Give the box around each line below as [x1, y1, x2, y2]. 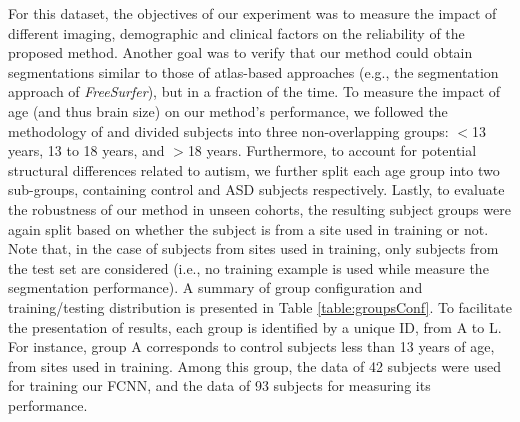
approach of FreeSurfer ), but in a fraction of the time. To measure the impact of [8, 81, 501, 102]
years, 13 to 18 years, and [8, 140, 165, 161]
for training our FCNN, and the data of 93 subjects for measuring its [8, 375, 431, 396]
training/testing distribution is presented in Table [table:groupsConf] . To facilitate [8, 296, 512, 317]
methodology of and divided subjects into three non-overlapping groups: [8, 120, 449, 141]
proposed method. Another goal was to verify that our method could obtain [8, 42, 473, 63]
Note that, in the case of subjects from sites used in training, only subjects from [8, 238, 499, 259]
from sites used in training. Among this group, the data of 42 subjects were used [8, 355, 502, 376]
